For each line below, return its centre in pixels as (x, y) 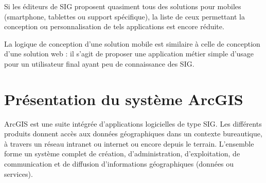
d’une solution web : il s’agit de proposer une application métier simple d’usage (129, 54)
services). (19, 174)
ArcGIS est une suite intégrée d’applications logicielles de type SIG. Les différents (133, 123)
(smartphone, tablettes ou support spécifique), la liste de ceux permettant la (125, 16)
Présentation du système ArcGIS (124, 99)
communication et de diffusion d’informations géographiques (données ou (119, 164)
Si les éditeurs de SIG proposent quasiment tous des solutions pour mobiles (123, 6)
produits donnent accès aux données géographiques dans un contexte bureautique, (133, 134)
